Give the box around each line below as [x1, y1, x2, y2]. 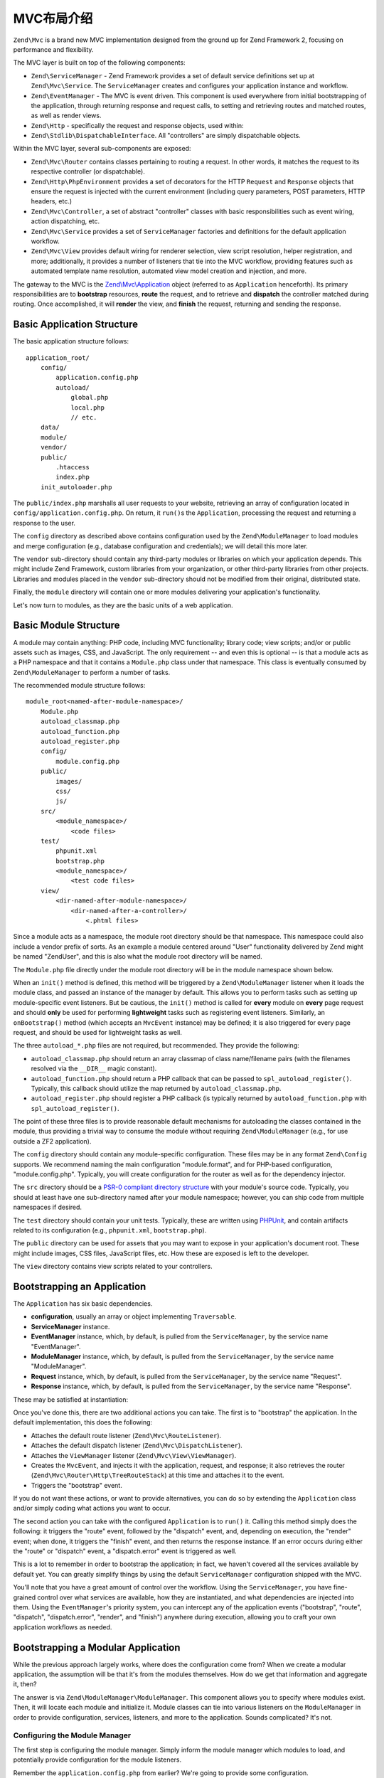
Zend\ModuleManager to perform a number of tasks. [13, 668, 171, 676]
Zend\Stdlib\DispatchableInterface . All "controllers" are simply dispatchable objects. [31, 132, 302, 140]
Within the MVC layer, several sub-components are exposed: [13, 144, 191, 153]
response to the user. [13, 518, 76, 527]
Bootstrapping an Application [13, 1280, 146, 1292]
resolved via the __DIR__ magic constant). [31, 1064, 157, 1073]
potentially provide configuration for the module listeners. [13, 1755, 182, 1764]
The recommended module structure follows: [13, 681, 146, 690]
